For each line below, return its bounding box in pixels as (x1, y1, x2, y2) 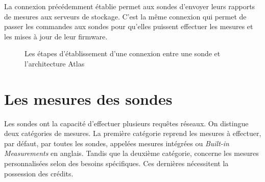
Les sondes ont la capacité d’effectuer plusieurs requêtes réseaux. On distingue (4, 118, 249, 128)
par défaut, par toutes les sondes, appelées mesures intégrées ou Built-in (4, 138, 229, 148)
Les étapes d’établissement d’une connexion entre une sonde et (25, 48, 221, 59)
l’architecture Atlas (25, 58, 85, 69)
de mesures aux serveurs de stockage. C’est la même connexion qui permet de (4, 11, 247, 21)
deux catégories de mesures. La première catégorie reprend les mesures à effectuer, (4, 128, 261, 139)
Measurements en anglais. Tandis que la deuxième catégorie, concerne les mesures (4, 148, 259, 158)
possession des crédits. (4, 168, 74, 178)
